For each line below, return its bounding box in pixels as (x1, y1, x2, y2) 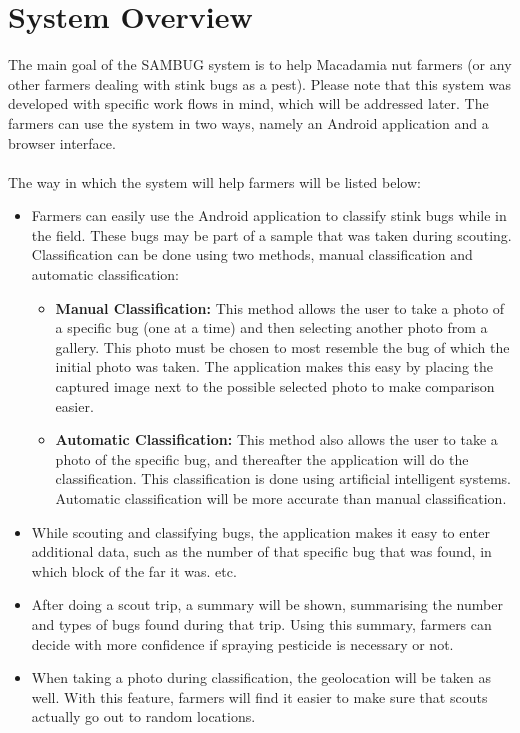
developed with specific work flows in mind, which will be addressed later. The (8, 93, 489, 114)
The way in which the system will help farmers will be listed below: (8, 171, 421, 192)
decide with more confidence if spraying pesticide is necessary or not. (31, 633, 454, 654)
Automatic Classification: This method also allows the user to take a (55, 429, 498, 450)
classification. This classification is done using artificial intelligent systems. (55, 468, 511, 489)
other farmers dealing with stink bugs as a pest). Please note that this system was (8, 73, 512, 94)
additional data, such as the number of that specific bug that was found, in (31, 541, 492, 562)
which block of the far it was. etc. (31, 560, 237, 581)
